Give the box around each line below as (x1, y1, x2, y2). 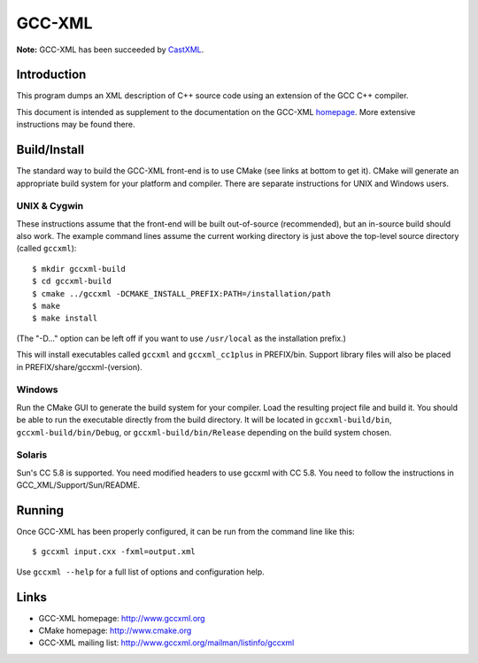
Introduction (16, 67, 87, 82)
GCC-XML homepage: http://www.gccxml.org (38, 613, 205, 623)
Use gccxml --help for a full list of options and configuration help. (16, 567, 265, 577)
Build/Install (16, 143, 84, 158)
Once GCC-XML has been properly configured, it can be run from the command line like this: (16, 526, 355, 536)
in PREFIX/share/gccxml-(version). (16, 361, 143, 372)
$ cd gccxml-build (32, 276, 112, 287)
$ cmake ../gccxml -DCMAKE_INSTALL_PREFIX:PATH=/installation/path (32, 289, 331, 298)
